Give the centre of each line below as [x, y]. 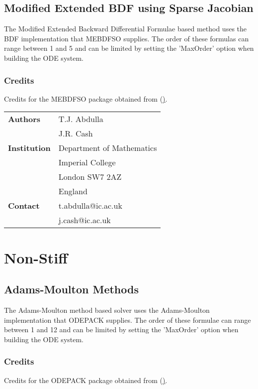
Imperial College [87, 162]
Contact [24, 206]
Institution [29, 148]
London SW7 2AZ [90, 177]
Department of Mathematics [108, 148]
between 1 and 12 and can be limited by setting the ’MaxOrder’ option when [121, 329]
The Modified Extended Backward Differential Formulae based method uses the [126, 29]
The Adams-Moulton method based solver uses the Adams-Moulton [107, 310]
